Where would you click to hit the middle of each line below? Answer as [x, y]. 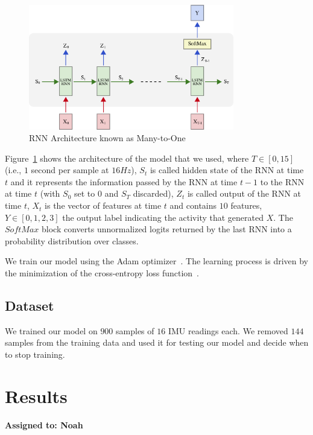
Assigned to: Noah [44, 424]
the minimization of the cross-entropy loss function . [102, 273]
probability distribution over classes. [72, 240]
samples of [135, 330]
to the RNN [282, 181]
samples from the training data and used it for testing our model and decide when [157, 342]
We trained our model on [51, 330]
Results [36, 395]
